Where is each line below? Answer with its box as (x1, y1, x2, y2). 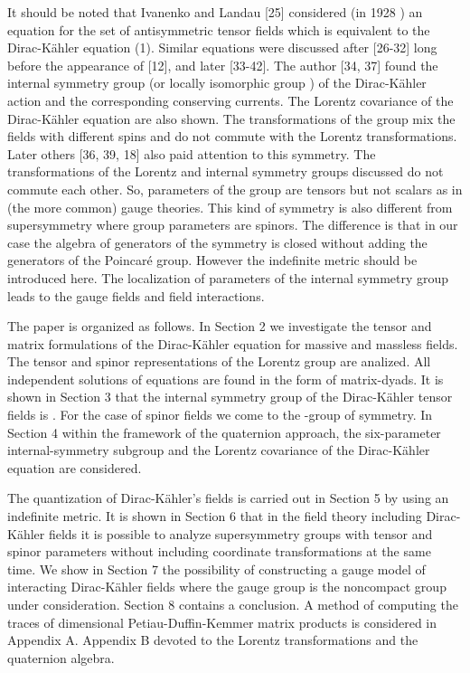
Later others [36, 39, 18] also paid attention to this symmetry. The (7, 144, 376, 163)
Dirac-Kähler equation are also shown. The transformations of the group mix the (7, 109, 456, 128)
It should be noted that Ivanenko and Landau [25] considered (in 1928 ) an (7, 3, 423, 21)
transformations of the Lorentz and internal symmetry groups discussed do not (7, 162, 444, 181)
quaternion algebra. (7, 648, 115, 667)
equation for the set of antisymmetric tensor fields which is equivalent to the (7, 20, 430, 39)
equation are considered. (7, 458, 142, 477)
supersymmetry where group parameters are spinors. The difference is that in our (7, 215, 458, 234)
